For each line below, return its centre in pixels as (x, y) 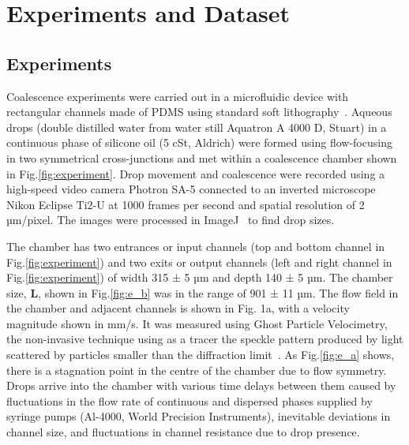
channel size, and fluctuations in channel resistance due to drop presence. (183, 432)
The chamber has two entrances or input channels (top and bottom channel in (196, 246)
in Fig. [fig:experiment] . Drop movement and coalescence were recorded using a (196, 173)
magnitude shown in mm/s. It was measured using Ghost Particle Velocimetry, (197, 323)
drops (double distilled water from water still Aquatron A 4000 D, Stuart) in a (197, 127)
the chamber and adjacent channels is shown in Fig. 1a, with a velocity (178, 308)
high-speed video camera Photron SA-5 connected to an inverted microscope (191, 189)
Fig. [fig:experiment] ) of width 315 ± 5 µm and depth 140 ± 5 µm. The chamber (200, 277)
